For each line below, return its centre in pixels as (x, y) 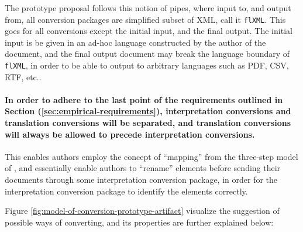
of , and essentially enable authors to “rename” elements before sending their (143, 168)
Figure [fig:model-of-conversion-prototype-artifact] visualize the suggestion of (142, 211)
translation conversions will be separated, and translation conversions (148, 123)
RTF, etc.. (23, 76)
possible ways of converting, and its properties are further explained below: (139, 222)
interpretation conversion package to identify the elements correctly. (126, 191)
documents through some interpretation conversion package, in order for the (141, 180)
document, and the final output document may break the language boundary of (147, 54)
